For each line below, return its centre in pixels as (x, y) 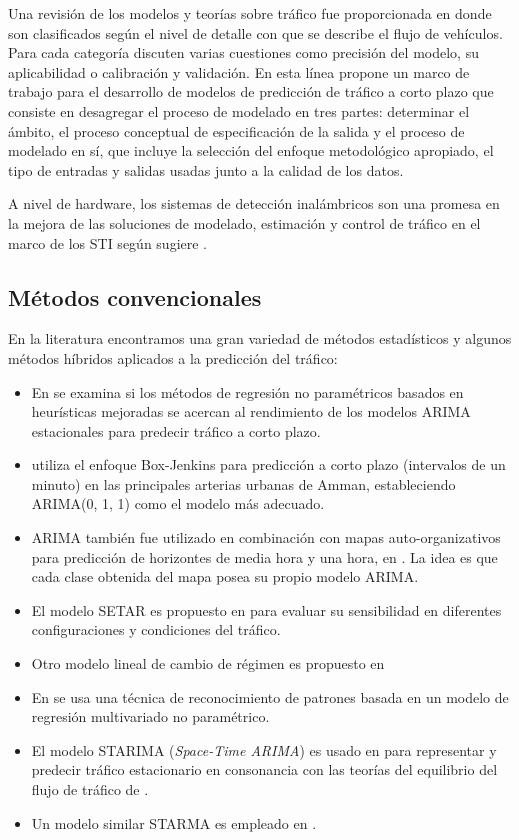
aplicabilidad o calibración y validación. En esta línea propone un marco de (239, 71)
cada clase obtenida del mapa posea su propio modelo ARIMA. (225, 576)
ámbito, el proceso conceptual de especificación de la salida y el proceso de (236, 130)
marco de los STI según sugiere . (108, 242)
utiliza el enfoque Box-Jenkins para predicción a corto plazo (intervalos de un (268, 464)
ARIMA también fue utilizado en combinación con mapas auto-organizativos (266, 537)
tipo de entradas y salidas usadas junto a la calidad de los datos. (206, 169)
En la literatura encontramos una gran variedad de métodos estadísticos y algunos (260, 338)
